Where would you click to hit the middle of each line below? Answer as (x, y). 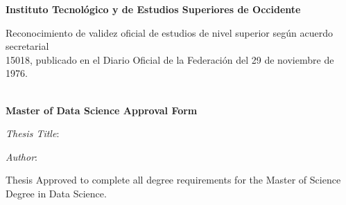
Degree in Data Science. (56, 193)
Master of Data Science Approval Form (102, 110)
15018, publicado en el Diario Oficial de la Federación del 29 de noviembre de (170, 59)
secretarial (27, 46)
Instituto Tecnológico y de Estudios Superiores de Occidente (153, 9)
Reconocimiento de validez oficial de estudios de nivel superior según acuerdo (169, 32)
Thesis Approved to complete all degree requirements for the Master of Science (173, 180)
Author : (21, 156)
